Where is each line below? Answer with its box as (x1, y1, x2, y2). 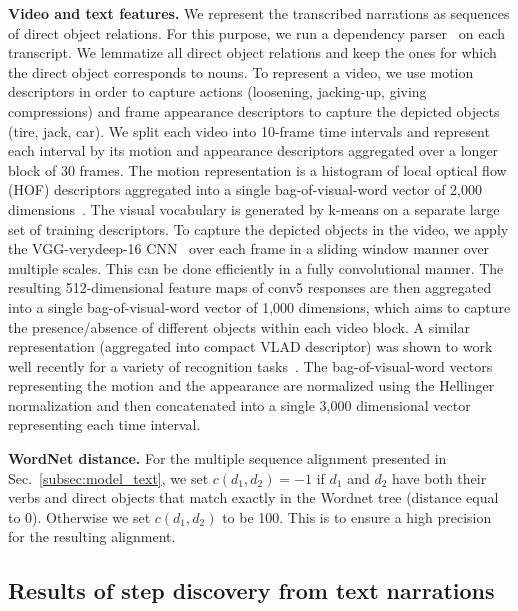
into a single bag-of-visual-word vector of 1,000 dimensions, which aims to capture (8, 296, 511, 317)
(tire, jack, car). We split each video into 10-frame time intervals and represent (8, 120, 490, 141)
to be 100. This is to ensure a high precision (222, 506, 492, 527)
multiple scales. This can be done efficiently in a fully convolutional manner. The (8, 257, 504, 278)
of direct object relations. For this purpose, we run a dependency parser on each (8, 22, 506, 43)
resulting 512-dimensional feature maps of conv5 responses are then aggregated (8, 277, 492, 298)
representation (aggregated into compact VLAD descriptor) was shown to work (8, 336, 493, 357)
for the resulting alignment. (8, 526, 176, 547)
